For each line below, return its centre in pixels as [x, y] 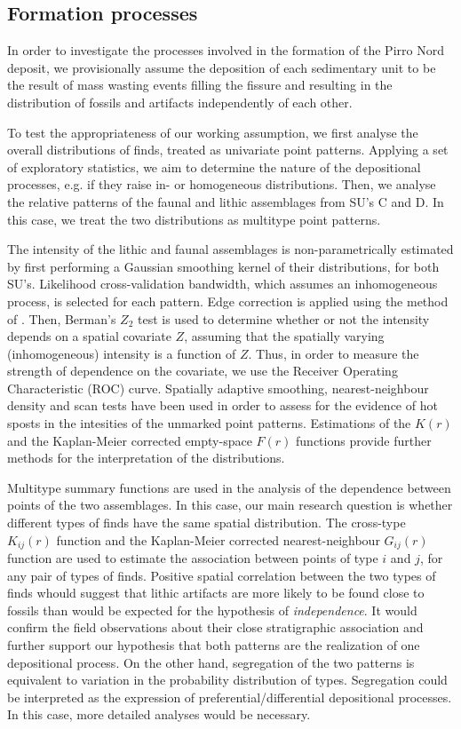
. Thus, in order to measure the [334, 353]
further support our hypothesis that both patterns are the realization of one [214, 645]
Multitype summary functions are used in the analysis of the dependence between [229, 487]
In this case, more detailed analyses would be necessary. [159, 714]
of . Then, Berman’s [62, 318]
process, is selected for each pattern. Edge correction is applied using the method [228, 301]
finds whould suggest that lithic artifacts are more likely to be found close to [216, 593]
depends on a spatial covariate [89, 336]
